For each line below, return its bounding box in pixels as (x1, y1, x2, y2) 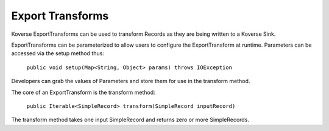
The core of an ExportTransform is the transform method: (11, 89, 155, 96)
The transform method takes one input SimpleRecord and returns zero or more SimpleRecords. (11, 116, 250, 124)
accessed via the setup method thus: (11, 50, 105, 57)
